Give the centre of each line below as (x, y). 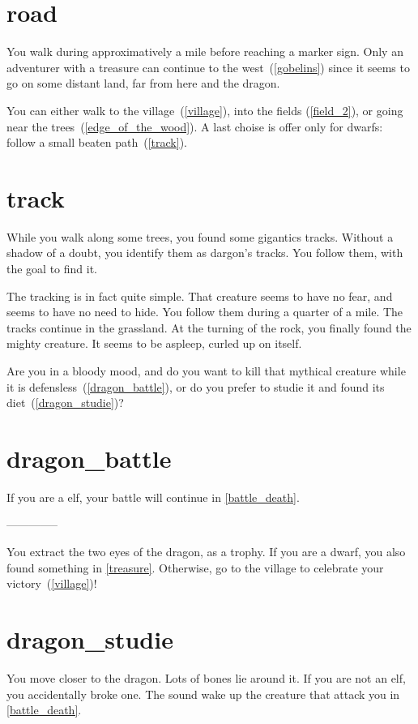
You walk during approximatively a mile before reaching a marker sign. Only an (205, 51)
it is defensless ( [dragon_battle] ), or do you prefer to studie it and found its (196, 386)
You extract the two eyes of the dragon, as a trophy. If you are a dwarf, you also (206, 552)
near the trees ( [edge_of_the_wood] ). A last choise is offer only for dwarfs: (195, 126)
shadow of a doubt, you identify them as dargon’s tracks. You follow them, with (205, 253)
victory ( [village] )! (52, 583)
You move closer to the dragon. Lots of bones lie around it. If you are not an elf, (206, 677)
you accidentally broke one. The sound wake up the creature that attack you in (203, 694)
